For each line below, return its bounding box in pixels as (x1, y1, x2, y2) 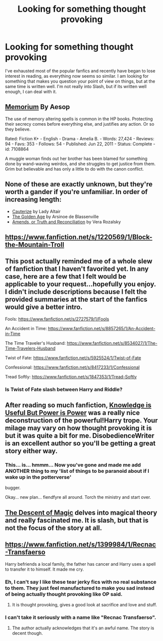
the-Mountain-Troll (5, 241, 64, 249)
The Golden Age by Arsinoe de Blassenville (12, 214, 99, 220)
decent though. (12, 630, 43, 636)
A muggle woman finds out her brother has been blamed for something (5, 155, 147, 161)
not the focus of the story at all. (5, 524, 102, 532)
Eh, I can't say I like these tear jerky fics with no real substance (5, 578, 157, 585)
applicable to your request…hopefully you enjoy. (5, 280, 156, 288)
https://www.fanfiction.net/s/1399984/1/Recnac (5, 540, 156, 549)
